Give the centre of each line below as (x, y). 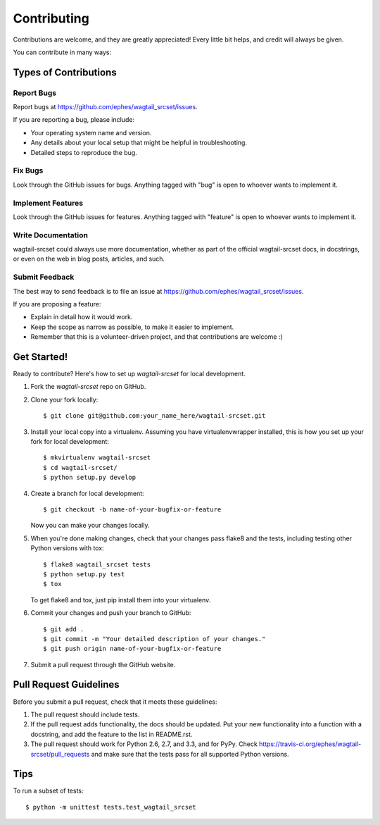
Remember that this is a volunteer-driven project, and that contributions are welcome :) (157, 337)
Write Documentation (50, 235)
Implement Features (48, 203)
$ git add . (64, 629)
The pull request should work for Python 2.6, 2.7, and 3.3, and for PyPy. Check (144, 744)
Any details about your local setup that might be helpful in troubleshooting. (139, 143)
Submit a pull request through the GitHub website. (103, 664)
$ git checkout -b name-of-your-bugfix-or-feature (132, 509)
